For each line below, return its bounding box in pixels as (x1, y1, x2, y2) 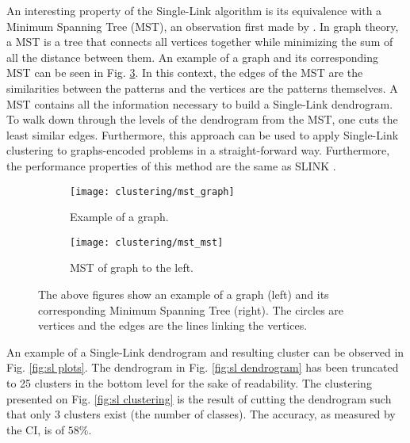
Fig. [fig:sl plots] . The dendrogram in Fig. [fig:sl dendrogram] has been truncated (6, 359, 399, 376)
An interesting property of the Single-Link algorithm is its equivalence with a (6, 2, 382, 18)
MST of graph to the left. (70, 259, 194, 276)
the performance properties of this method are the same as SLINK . (6, 157, 336, 174)
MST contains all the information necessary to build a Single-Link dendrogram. (6, 95, 393, 112)
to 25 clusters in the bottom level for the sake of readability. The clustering (6, 375, 372, 391)
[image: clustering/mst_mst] (70, 236, 224, 248)
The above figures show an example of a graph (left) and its (38, 286, 329, 303)
